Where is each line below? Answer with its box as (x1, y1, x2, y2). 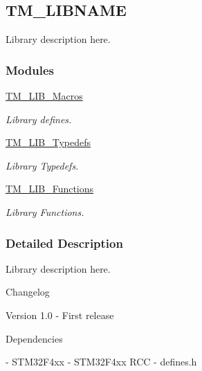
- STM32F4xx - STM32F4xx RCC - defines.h (6, 354, 197, 369)
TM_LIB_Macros (6, 89, 83, 103)
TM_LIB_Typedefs (6, 135, 91, 150)
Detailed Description (6, 234, 123, 251)
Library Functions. (6, 204, 84, 219)
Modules (6, 61, 54, 78)
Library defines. (6, 111, 72, 126)
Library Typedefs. (6, 158, 79, 172)
